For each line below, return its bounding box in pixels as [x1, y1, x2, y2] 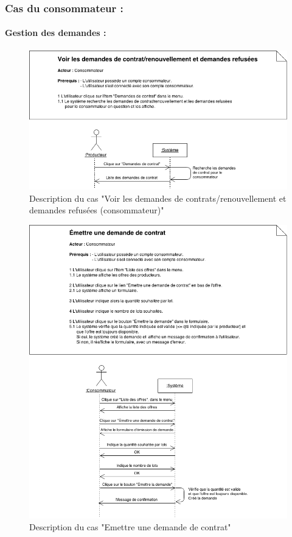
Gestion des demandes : [5, 26, 106, 39]
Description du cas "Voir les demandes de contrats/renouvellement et [29, 191, 287, 204]
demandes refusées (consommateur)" [29, 204, 164, 216]
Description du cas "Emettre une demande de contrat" [29, 521, 231, 533]
